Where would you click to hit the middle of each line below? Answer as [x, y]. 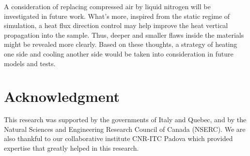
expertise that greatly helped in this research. [71, 148]
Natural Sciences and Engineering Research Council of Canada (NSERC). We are [125, 129]
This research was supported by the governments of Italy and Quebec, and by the [125, 120]
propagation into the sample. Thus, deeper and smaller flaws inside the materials [124, 35]
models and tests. [30, 63]
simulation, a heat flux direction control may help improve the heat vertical [116, 25]
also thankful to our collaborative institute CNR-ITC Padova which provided [118, 138]
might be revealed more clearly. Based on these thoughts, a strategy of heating [121, 44]
